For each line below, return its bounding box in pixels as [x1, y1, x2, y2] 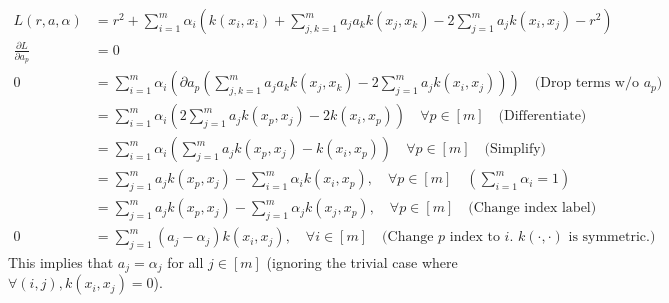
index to [449, 230, 500, 245]
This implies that [8, 251, 114, 272]
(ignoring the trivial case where [266, 251, 458, 272]
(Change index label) [468, 201, 597, 216]
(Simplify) [484, 142, 547, 157]
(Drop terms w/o [534, 76, 639, 91]
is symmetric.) [568, 230, 656, 245]
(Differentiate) [498, 109, 587, 124]
